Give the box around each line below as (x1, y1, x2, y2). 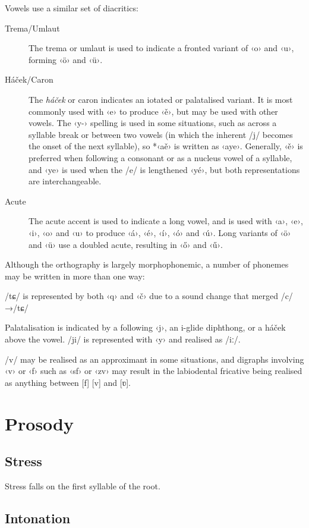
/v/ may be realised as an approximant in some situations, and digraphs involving (5, 353, 304, 365)
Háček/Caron (5, 73, 53, 86)
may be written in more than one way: (5, 269, 145, 282)
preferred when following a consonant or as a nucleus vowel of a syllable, (29, 151, 292, 164)
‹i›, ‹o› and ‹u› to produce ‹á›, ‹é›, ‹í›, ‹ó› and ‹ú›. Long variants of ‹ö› (29, 226, 291, 238)
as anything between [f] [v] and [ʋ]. (5, 376, 131, 388)
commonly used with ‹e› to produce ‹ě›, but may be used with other (29, 105, 278, 117)
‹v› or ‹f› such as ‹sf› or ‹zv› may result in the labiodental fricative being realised (5, 364, 302, 377)
